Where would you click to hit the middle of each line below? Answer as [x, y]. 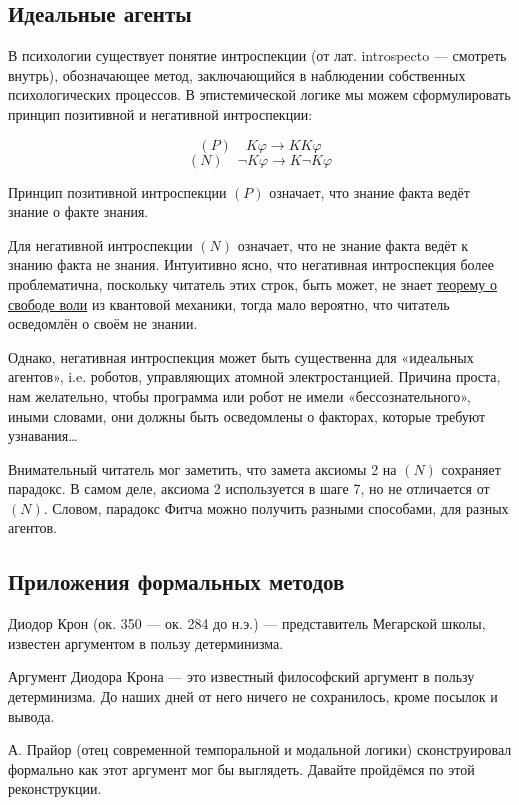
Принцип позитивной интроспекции [117, 191]
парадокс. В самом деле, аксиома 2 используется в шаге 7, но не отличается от [249, 488]
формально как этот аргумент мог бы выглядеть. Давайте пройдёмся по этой [241, 768]
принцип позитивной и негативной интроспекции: [160, 113]
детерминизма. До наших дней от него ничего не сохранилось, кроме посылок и [253, 696]
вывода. [31, 715]
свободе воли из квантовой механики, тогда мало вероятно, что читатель [229, 303]
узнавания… [43, 435]
